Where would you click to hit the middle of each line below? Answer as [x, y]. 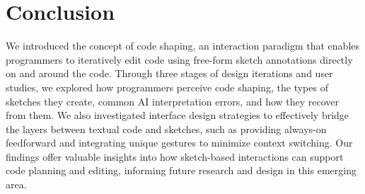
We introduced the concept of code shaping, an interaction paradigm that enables [183, 46]
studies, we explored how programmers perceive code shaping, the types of [167, 87]
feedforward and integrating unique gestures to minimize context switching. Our [179, 143]
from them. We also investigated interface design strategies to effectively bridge [178, 115]
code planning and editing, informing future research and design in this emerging [181, 170]
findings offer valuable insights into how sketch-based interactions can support [175, 156]
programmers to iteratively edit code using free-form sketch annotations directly [179, 59]
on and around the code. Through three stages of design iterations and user [169, 73]
